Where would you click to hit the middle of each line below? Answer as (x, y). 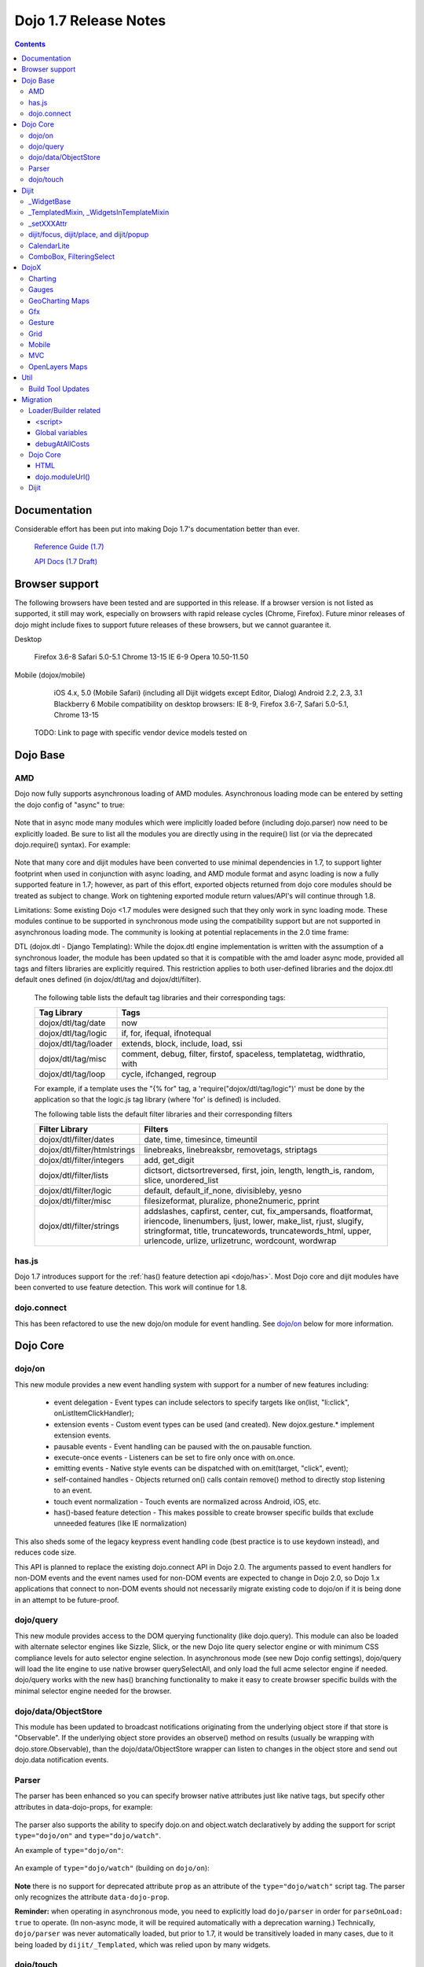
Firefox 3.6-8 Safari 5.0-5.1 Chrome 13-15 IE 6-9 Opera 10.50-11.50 (141, 657)
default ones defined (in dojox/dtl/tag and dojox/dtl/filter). (108, 980)
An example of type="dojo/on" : (69, 1850)
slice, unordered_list (181, 1180)
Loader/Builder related (65, 411)
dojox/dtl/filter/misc (75, 1201)
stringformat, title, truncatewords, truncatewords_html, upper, (258, 1231)
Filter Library (64, 1129)
